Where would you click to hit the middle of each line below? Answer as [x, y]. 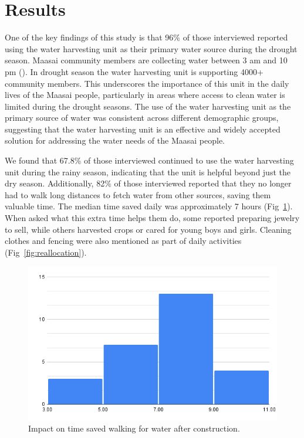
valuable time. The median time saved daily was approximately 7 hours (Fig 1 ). [149, 206]
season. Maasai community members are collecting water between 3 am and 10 [146, 60]
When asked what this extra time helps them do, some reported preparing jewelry [152, 218]
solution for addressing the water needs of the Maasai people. [115, 140]
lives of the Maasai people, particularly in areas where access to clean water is [145, 95]
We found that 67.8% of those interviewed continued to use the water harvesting [149, 160]
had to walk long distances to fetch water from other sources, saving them [138, 194]
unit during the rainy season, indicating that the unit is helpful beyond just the [148, 172]
